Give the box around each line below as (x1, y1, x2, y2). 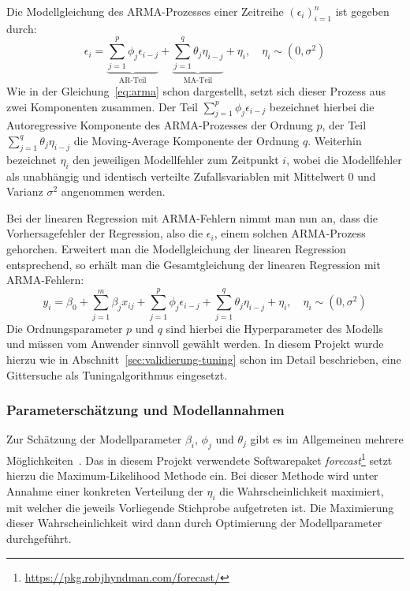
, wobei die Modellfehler (286, 151, 402, 167)
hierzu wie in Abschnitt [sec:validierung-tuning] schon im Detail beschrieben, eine (6, 351, 401, 367)
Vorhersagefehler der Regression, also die (6, 225, 203, 241)
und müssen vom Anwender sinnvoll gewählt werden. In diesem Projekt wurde (6, 335, 384, 352)
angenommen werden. (61, 183, 166, 200)
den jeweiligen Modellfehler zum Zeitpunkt (73, 151, 279, 167)
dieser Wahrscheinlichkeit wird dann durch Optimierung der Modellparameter (6, 514, 382, 531)
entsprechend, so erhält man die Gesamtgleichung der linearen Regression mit (6, 256, 381, 272)
